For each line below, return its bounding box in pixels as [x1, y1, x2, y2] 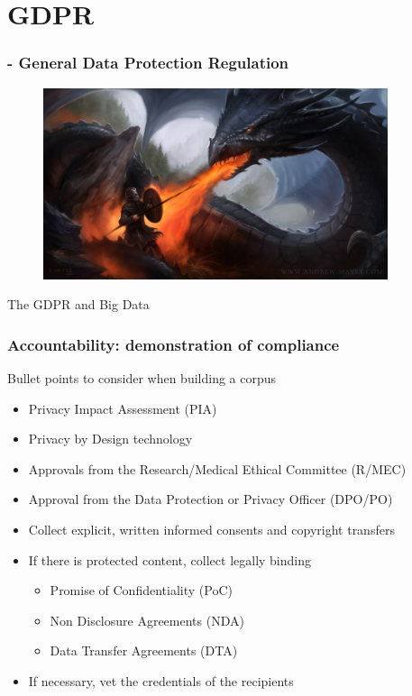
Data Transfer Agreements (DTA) [50, 641, 238, 660]
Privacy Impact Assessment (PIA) [28, 398, 217, 417]
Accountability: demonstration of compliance [7, 333, 340, 355]
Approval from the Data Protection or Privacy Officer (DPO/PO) [28, 490, 393, 508]
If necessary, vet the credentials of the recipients [28, 671, 294, 690]
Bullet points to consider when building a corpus [7, 368, 277, 387]
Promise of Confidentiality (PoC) [50, 581, 233, 600]
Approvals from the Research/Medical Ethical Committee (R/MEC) [28, 459, 407, 478]
